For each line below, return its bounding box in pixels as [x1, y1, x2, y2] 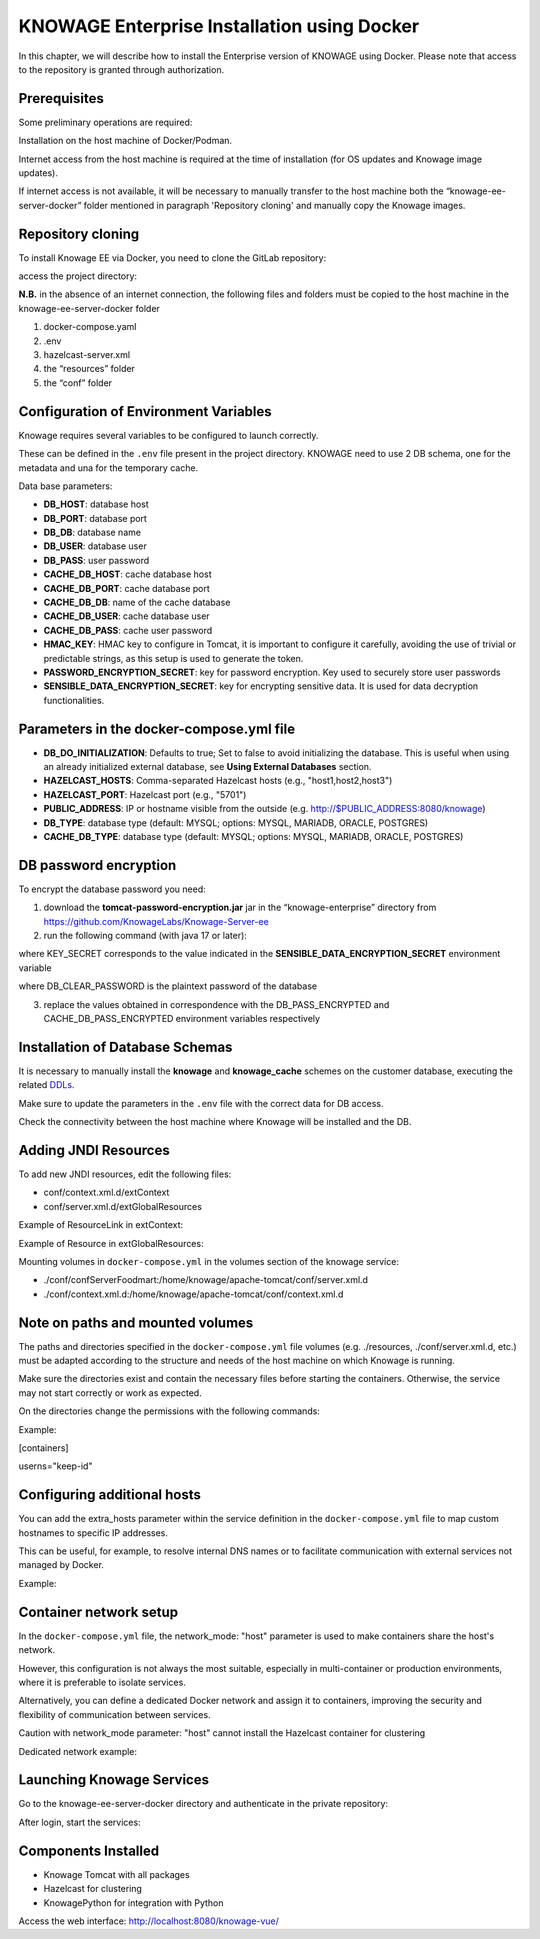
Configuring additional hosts [18, 1486, 202, 1504]
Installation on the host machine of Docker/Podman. [18, 135, 233, 147]
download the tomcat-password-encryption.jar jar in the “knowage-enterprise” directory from [43, 901, 437, 914]
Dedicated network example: [18, 1745, 138, 1757]
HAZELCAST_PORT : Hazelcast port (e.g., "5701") [43, 788, 247, 800]
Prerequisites [18, 90, 104, 107]
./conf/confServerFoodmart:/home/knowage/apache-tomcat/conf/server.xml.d [43, 1274, 369, 1286]
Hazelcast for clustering [43, 1883, 142, 1895]
